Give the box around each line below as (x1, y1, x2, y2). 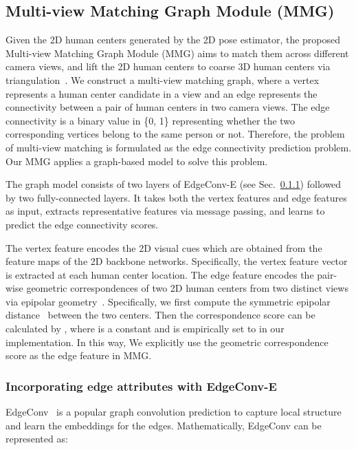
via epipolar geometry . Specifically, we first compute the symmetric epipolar (5, 294, 331, 308)
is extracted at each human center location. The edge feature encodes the (5, 267, 314, 281)
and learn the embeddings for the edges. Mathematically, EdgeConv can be (5, 418, 322, 432)
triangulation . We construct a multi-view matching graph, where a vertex (5, 72, 320, 87)
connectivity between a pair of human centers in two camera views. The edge (5, 100, 330, 114)
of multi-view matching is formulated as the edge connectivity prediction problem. (5, 140, 352, 154)
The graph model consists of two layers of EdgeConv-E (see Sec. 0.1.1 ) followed (5, 177, 342, 191)
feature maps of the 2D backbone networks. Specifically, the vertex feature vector (5, 254, 348, 268)
